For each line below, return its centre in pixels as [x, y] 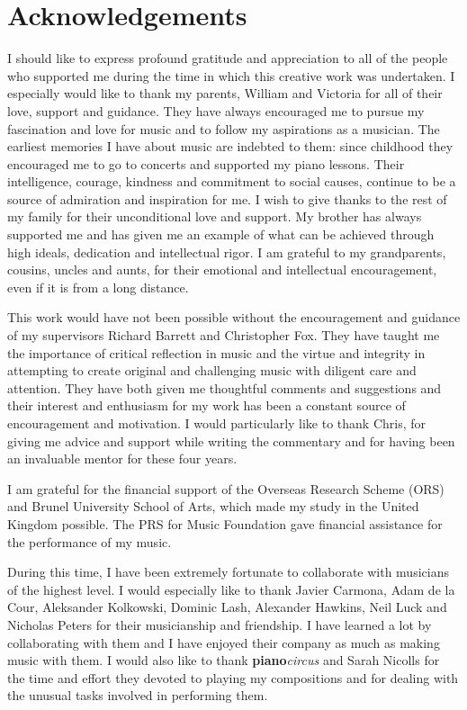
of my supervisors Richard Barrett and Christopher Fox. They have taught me [224, 335]
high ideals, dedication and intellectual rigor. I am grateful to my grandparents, [227, 252]
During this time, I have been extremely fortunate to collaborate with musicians [228, 572]
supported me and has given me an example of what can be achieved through [221, 234]
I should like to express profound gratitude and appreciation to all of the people [228, 58]
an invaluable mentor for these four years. [122, 458]
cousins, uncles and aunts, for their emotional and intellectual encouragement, [222, 270]
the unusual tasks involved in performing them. [138, 695]
